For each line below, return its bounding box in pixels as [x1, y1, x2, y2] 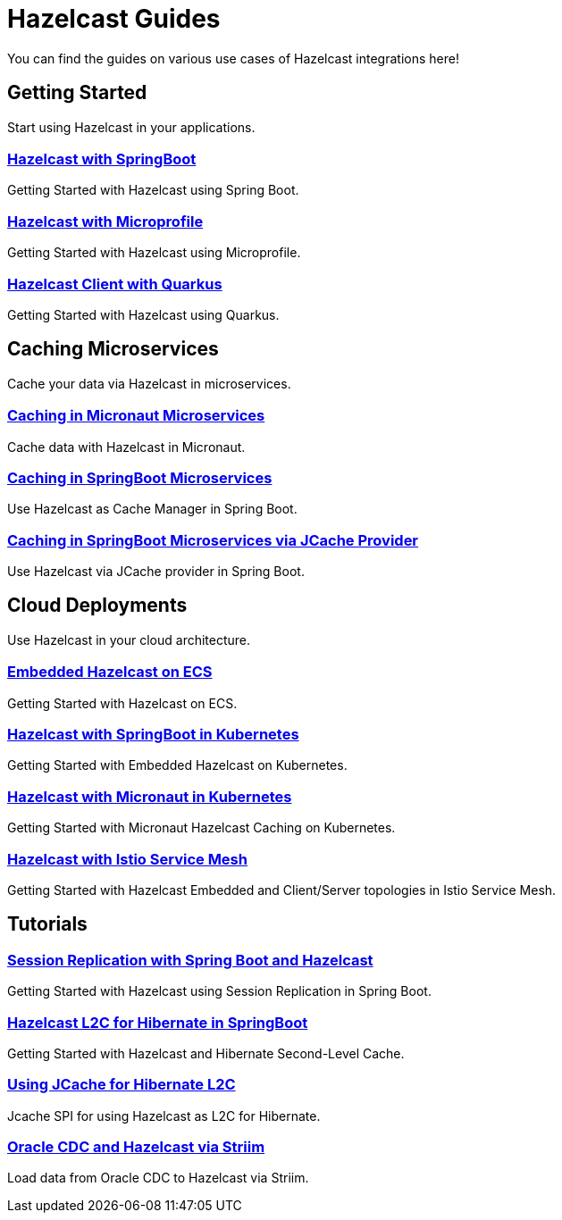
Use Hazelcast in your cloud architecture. [7, 631, 251, 648]
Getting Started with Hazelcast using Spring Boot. [7, 182, 299, 198]
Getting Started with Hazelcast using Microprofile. [7, 245, 301, 261]
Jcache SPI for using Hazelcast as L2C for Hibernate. [7, 1107, 321, 1124]
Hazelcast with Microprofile [7, 212, 204, 230]
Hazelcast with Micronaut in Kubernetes [7, 787, 292, 806]
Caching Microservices [7, 338, 219, 361]
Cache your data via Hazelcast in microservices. [7, 375, 291, 391]
